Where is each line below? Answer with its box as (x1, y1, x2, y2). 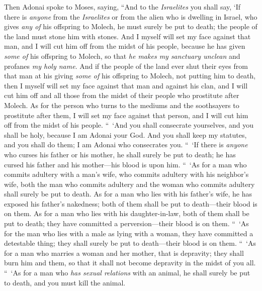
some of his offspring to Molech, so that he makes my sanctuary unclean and (4, 50, 240, 61)
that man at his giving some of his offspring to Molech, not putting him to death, (4, 70, 256, 81)
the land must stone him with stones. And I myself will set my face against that (4, 31, 251, 41)
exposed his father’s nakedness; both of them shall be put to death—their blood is (4, 198, 257, 209)
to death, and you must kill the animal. (4, 277, 126, 287)
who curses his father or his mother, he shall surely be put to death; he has (4, 149, 236, 159)
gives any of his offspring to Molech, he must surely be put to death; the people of (4, 21, 257, 32)
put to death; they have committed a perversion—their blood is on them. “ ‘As (4, 218, 249, 229)
